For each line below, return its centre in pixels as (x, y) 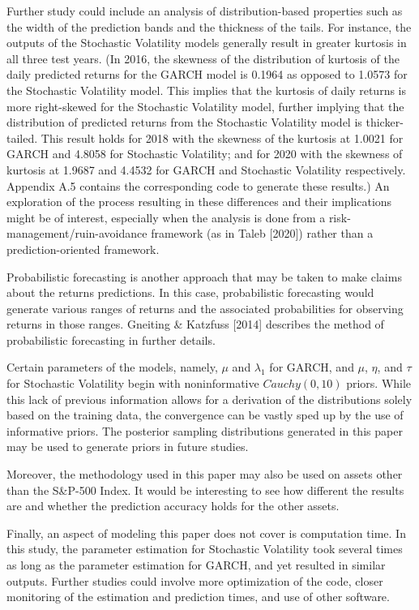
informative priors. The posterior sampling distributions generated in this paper (205, 430)
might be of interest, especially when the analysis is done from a (166, 217)
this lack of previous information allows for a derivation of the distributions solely (209, 399)
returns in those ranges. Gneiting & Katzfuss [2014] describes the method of (195, 324)
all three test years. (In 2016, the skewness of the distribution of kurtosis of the (203, 58)
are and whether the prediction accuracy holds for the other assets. (173, 506)
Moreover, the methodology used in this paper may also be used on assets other (205, 474)
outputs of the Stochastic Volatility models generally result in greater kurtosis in (207, 43)
